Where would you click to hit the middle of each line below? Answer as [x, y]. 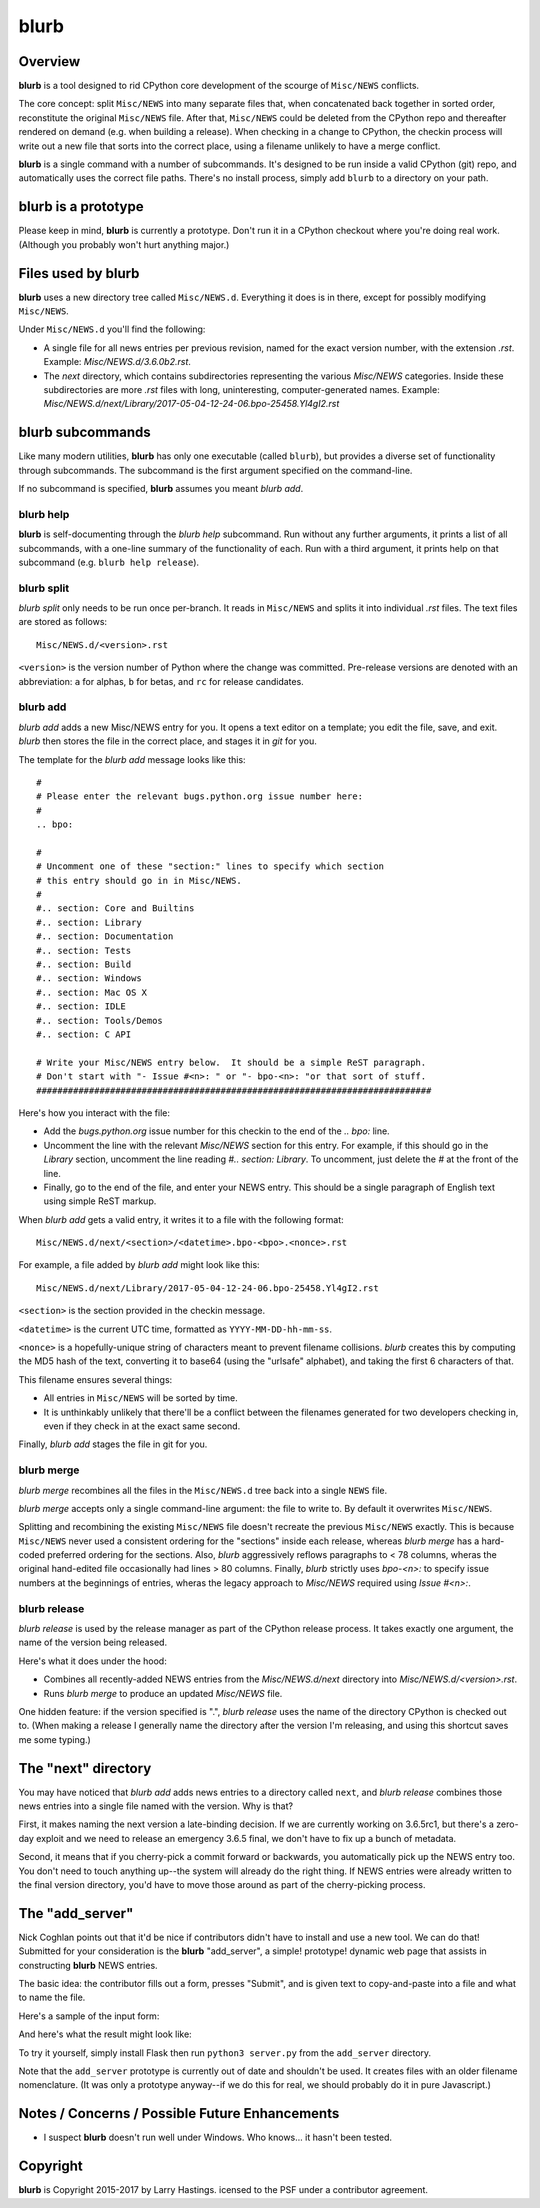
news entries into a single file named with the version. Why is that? [156, 1806]
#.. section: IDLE [81, 1006]
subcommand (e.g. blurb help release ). [109, 562]
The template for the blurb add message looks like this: [132, 759]
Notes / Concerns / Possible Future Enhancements [179, 2113]
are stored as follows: [63, 622]
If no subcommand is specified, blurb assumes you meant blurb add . [161, 489]
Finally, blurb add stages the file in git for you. [113, 1444]
